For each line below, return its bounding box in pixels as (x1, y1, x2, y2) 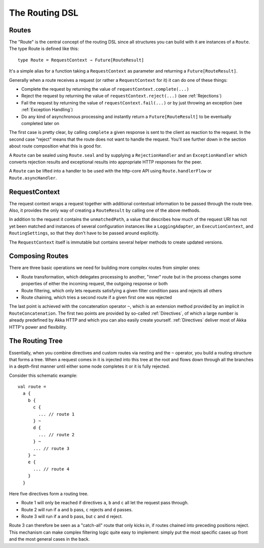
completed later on (21, 120, 60, 126)
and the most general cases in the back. (9, 536, 90, 542)
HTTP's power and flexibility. (9, 324, 67, 330)
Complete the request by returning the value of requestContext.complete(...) (21, 86, 189, 92)
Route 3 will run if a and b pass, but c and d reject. (21, 514, 123, 520)
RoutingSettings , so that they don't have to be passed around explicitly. (9, 230, 159, 236)
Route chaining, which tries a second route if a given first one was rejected (21, 295, 172, 300)
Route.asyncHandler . (9, 174, 57, 181)
